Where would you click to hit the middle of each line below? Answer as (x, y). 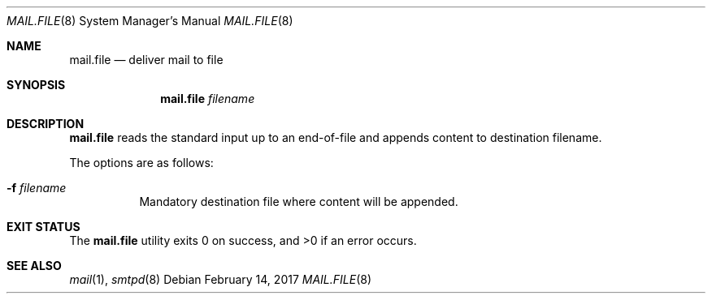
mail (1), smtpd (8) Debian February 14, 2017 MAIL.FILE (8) (221, 279)
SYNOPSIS (36, 85)
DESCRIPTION (46, 124)
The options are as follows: (141, 163)
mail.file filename (208, 99)
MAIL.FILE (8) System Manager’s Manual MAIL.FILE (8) (150, 21)
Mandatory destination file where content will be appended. (299, 201)
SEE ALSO (34, 266)
